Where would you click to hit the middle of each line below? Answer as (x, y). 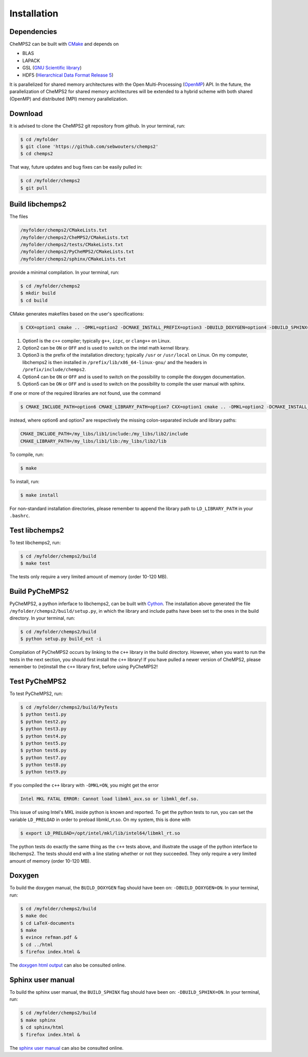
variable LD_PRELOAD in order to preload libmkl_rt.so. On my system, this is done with (100, 819)
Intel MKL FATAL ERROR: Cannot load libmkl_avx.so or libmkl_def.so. (110, 799)
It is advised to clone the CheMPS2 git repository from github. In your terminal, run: (98, 125)
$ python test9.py (43, 772)
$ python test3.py (43, 729)
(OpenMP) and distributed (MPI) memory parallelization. (69, 99)
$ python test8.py (43, 765)
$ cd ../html (37, 944)
